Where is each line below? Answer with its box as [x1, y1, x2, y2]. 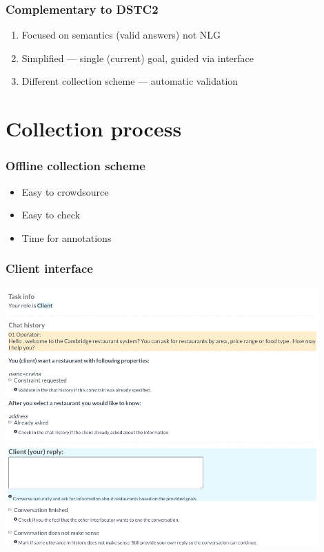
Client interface [6, 260, 93, 277]
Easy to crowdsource [21, 184, 109, 198]
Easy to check [21, 207, 81, 222]
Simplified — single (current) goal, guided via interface [21, 50, 254, 65]
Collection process [6, 114, 182, 143]
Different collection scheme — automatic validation [21, 74, 239, 88]
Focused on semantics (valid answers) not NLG [21, 28, 221, 42]
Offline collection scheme [6, 157, 145, 174]
